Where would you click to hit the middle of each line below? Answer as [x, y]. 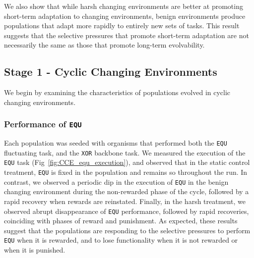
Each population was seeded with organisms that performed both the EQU [116, 143]
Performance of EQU [43, 124]
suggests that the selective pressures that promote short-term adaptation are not [127, 35]
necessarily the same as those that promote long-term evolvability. [104, 45]
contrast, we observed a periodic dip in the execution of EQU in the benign [116, 181]
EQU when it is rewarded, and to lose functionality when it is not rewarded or [121, 240]
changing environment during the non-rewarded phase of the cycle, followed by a [127, 191]
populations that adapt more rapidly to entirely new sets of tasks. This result [122, 26]
